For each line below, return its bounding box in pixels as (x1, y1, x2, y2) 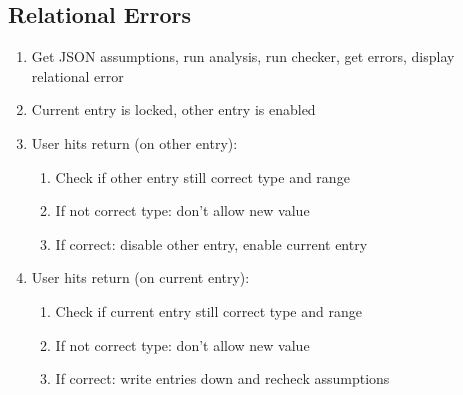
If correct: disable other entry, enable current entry (55, 233, 368, 254)
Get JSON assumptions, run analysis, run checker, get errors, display (31, 46, 455, 67)
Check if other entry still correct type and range (55, 166, 350, 187)
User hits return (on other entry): (31, 132, 238, 153)
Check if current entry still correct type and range (55, 300, 362, 321)
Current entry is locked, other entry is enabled (31, 99, 316, 120)
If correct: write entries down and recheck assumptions (55, 368, 390, 389)
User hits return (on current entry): (31, 267, 250, 288)
